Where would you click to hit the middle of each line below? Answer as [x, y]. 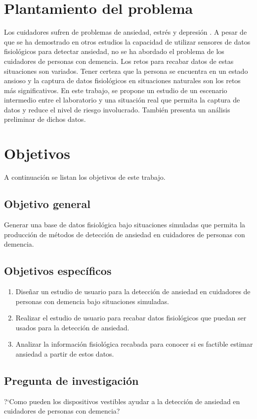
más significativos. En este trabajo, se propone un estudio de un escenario [116, 90]
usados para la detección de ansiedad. [72, 327]
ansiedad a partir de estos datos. [65, 353]
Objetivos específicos [58, 271]
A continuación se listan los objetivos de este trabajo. [85, 177]
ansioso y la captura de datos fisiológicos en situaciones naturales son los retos [122, 80]
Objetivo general [47, 204]
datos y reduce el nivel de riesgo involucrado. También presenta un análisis [117, 109]
